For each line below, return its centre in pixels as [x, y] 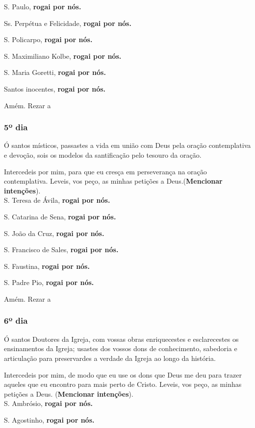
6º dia [16, 321]
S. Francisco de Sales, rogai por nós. [61, 250]
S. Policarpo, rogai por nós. [48, 39]
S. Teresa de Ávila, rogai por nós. [57, 200]
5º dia [16, 127]
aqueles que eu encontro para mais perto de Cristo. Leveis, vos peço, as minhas [123, 384]
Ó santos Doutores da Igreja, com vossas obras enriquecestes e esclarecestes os [121, 339]
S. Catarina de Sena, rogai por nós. [60, 216]
